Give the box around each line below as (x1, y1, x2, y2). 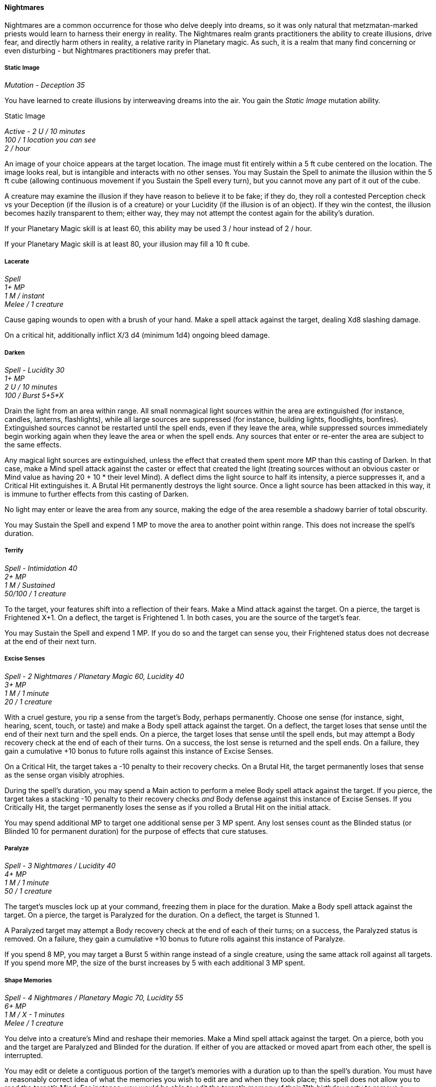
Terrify (4, 547, 24, 554)
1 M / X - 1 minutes (4, 1010, 65, 1019)
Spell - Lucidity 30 (4, 365, 65, 374)
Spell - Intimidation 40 (4, 563, 78, 572)
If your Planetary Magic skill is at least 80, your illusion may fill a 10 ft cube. (4, 240, 250, 249)
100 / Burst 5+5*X (4, 391, 64, 400)
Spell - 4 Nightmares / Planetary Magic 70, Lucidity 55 (4, 993, 184, 1002)
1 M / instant (4, 291, 45, 300)
